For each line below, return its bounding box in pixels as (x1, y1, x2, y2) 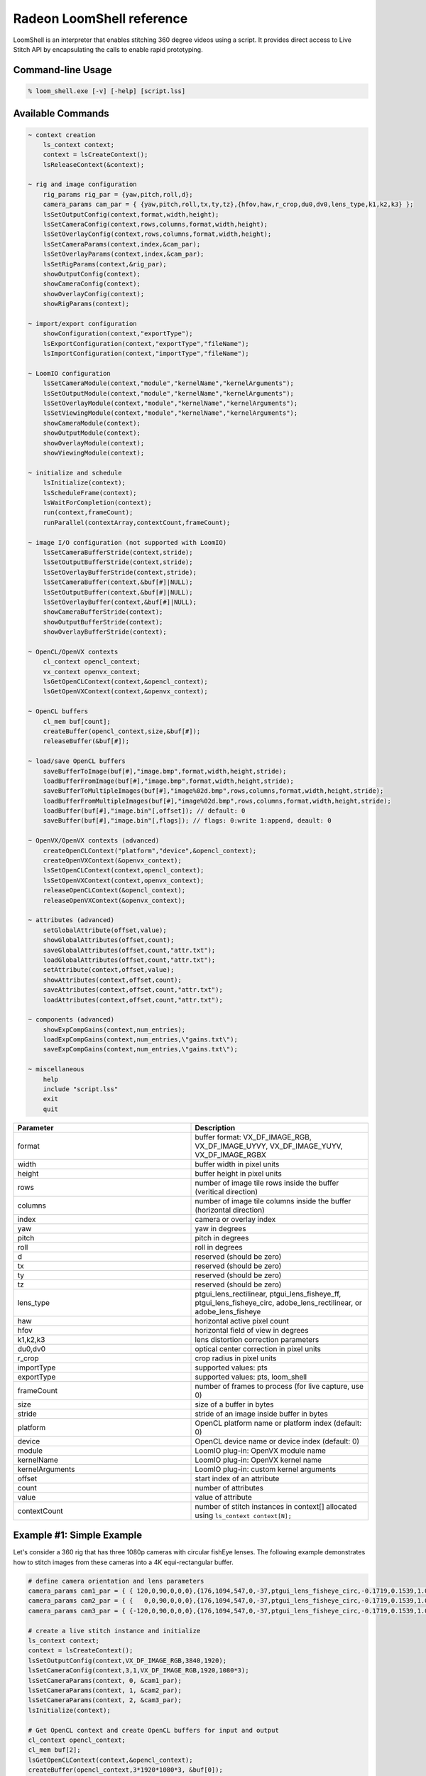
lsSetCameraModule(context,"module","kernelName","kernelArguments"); (43, 379, 295, 387)
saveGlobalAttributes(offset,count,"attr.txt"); (43, 946, 216, 954)
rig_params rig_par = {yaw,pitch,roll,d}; (43, 190, 193, 198)
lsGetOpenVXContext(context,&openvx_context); (43, 688, 209, 695)
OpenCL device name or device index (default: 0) (195, 1436, 360, 1446)
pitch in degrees (195, 1233, 249, 1242)
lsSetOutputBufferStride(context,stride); (43, 558, 193, 566)
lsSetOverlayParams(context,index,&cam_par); (43, 250, 204, 259)
